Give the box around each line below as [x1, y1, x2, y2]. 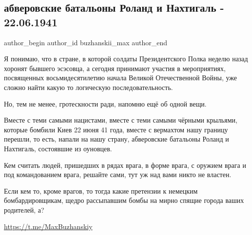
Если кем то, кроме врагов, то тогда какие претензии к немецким [4, 185, 198, 196]
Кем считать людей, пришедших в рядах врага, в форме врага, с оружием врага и [4, 160, 246, 170]
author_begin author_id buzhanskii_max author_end [4, 37, 168, 47]
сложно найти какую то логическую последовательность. [4, 82, 173, 92]
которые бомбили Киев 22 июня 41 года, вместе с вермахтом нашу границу [4, 124, 228, 134]
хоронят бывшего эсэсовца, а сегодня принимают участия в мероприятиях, [4, 63, 226, 73]
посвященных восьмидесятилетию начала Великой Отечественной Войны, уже [4, 72, 237, 83]
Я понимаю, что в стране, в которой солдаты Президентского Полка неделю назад [4, 54, 248, 64]
